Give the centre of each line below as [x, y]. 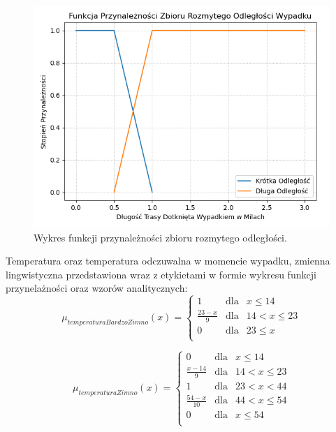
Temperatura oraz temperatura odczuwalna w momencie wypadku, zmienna [168, 261]
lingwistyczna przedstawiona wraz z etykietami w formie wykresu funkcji [161, 274]
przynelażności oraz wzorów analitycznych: [97, 288]
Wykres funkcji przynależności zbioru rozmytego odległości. [160, 237]
